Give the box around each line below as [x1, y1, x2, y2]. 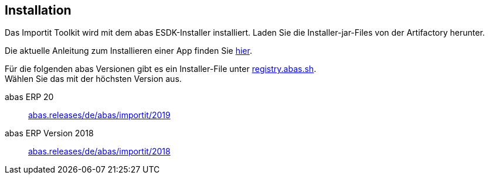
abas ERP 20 [5, 92, 54, 102]
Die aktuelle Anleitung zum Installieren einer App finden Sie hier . [5, 46, 252, 56]
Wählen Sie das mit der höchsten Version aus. [5, 74, 182, 84]
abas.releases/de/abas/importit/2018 [28, 146, 171, 157]
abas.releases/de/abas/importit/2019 [28, 110, 171, 121]
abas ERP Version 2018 [5, 128, 94, 139]
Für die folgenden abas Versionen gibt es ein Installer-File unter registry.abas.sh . [5, 64, 317, 74]
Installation [5, 3, 72, 18]
